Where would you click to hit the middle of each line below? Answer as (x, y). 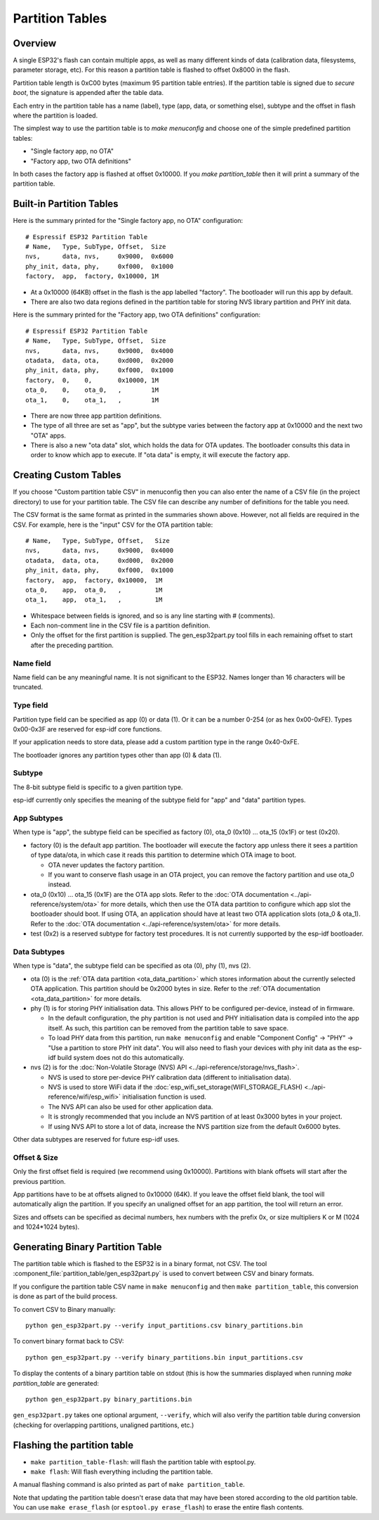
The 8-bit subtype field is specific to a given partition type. (98, 787)
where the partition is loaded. (55, 115)
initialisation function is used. (164, 1097)
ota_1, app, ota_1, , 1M (94, 600)
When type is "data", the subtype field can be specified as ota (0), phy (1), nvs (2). (132, 966)
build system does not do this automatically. (121, 1057)
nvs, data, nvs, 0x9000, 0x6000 (100, 256)
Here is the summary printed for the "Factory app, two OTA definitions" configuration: (137, 315)
